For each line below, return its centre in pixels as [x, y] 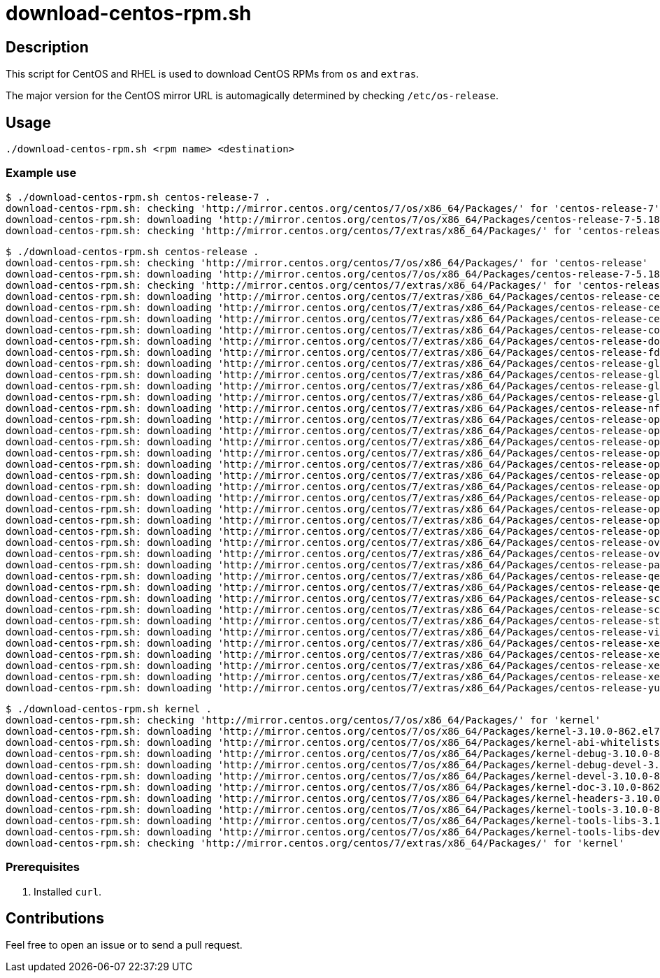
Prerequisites [43, 867]
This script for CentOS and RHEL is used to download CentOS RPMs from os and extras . [213, 74]
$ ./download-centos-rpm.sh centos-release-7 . [138, 197]
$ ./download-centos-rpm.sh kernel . [109, 709]
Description [47, 47]
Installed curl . [68, 891]
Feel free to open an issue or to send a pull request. [124, 945]
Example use [41, 173]
